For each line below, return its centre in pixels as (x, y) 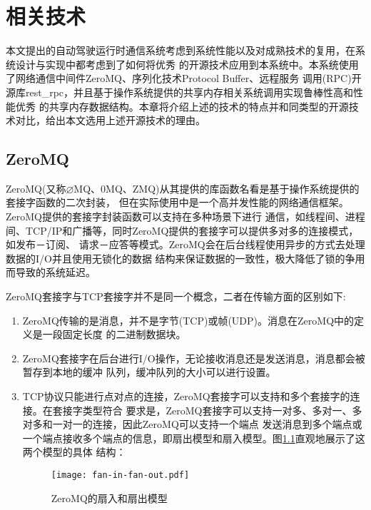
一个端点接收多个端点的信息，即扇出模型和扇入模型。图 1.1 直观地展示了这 (194, 438)
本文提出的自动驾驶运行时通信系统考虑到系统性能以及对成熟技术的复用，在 (181, 50)
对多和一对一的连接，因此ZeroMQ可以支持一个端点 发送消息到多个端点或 (192, 424)
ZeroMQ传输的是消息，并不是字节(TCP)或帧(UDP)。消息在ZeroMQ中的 (188, 320)
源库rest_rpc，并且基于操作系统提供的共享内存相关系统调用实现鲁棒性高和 (180, 92)
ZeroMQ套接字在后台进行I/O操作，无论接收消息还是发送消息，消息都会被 (194, 358)
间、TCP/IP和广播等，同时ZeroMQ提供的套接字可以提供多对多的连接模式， (182, 230)
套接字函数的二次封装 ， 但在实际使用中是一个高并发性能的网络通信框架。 (177, 202)
